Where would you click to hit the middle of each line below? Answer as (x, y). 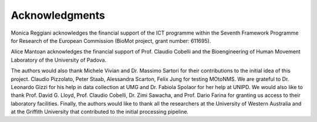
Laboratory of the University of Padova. (59, 60)
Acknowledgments (58, 15)
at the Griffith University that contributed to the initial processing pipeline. (100, 112)
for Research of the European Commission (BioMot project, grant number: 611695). (111, 40)
